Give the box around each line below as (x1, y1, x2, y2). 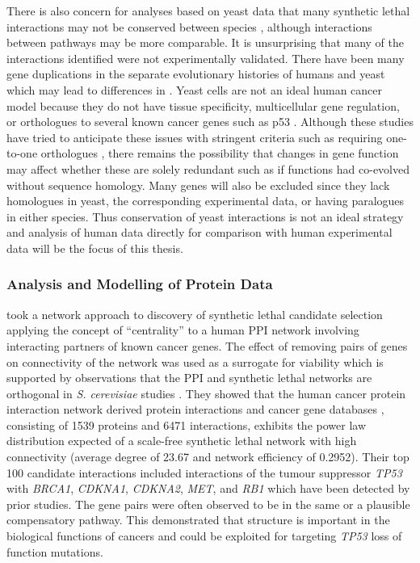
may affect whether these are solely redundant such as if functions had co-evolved (6, 160, 410, 177)
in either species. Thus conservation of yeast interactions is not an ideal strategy (6, 208, 404, 225)
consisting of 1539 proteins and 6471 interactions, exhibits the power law (6, 416, 367, 433)
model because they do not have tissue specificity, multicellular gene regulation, (6, 97, 400, 114)
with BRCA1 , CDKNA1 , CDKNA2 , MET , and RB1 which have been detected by (6, 480, 410, 497)
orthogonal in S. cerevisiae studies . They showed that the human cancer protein (6, 384, 406, 401)
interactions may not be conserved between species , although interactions (6, 18, 372, 35)
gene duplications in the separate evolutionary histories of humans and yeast (6, 65, 385, 82)
